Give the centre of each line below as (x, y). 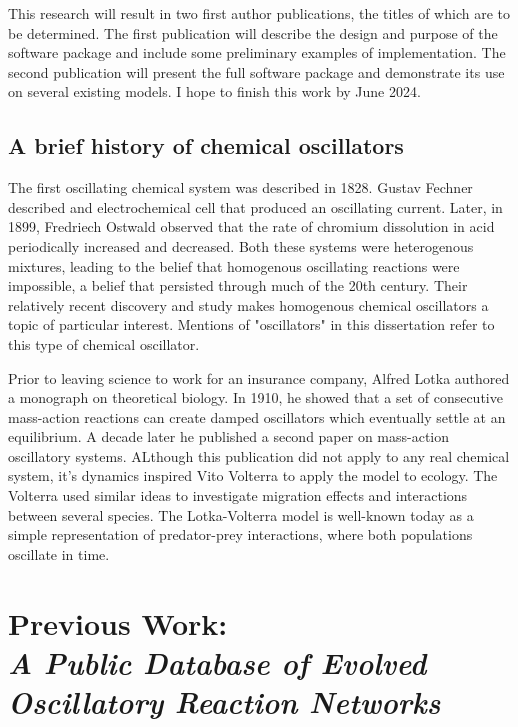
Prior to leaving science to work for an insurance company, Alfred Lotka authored (259, 377)
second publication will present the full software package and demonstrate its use (256, 71)
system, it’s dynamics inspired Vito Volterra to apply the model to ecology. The (253, 475)
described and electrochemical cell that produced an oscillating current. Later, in (255, 206)
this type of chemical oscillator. (104, 343)
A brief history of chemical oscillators (206, 145)
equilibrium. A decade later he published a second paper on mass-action (229, 436)
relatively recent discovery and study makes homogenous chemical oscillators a (248, 304)
